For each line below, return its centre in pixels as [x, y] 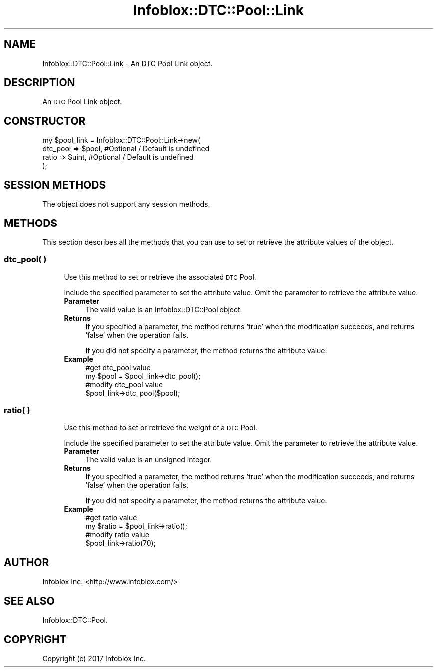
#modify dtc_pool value [124, 384]
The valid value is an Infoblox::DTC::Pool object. [164, 309]
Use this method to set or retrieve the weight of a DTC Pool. [161, 428]
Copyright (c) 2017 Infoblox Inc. [94, 658]
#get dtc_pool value [118, 367]
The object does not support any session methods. [126, 204]
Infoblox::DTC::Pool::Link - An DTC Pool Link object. [127, 63]
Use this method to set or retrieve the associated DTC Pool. [160, 277]
